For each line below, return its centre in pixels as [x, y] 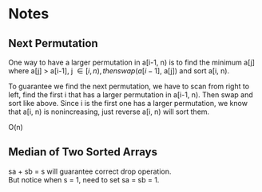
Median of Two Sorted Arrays [83, 152]
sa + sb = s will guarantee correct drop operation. [90, 171]
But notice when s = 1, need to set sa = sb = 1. [84, 179]
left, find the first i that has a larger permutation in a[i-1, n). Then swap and [131, 95]
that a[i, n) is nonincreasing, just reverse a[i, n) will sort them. [109, 112]
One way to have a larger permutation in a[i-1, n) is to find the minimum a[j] [132, 62]
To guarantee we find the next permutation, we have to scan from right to [129, 86]
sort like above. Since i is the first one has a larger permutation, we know [128, 103]
